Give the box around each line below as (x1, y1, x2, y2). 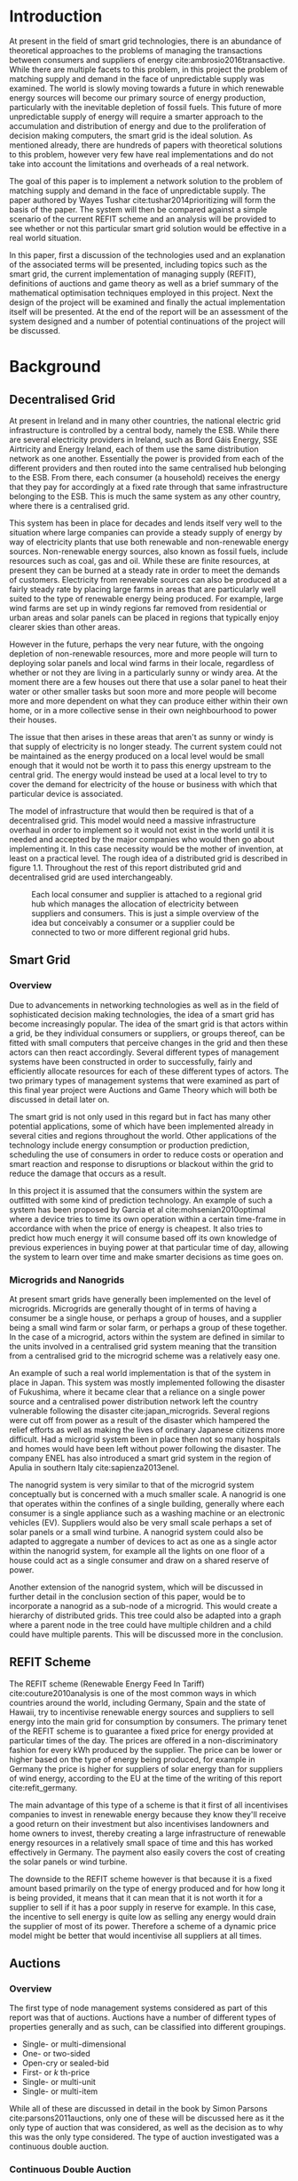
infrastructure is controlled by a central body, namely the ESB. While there (9, 424, 280, 435)
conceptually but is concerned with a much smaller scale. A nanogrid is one (9, 1488, 286, 1500)
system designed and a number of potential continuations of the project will (9, 316, 286, 326)
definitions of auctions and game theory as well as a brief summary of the (9, 278, 279, 288)
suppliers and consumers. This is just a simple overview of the (31, 907, 260, 918)
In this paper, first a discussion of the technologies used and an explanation (9, 249, 286, 260)
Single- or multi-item (21, 2086, 98, 2096)
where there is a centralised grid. (9, 500, 130, 511)
